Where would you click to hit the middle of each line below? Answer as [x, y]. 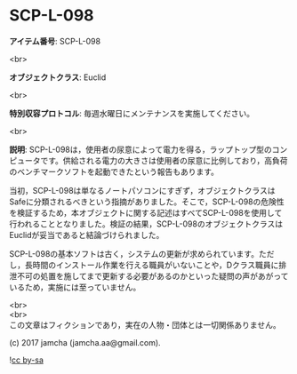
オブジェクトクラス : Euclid [58, 77]
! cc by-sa [27, 360]
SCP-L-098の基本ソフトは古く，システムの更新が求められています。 [134, 253]
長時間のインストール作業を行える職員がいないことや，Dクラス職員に [152, 265]
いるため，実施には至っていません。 [75, 287]
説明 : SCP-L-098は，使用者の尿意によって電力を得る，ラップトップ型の [141, 149]
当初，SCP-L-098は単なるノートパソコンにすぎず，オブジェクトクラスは [142, 190]
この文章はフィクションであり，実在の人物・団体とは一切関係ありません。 [145, 324]
